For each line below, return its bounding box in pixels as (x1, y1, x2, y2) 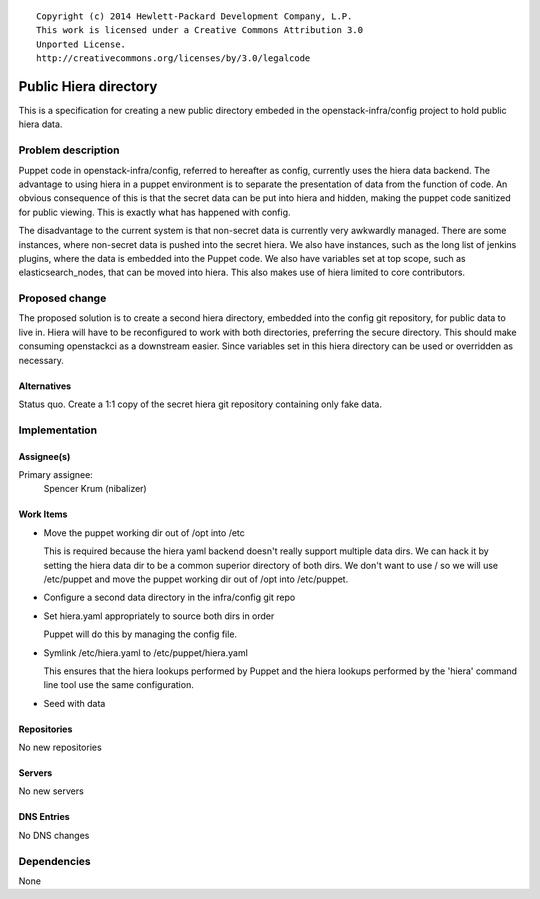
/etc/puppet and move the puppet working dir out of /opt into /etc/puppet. (43, 573, 349, 585)
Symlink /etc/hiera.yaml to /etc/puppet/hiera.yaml (43, 646, 249, 659)
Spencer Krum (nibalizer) (43, 483, 147, 495)
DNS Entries (18, 811, 70, 823)
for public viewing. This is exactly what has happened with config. (18, 206, 291, 218)
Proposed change (18, 291, 107, 305)
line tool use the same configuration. (43, 679, 194, 691)
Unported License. (36, 38, 127, 50)
